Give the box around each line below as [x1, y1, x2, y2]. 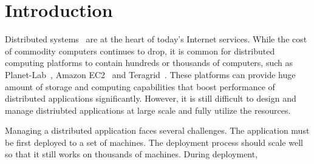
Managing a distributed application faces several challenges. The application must [5, 124, 310, 137]
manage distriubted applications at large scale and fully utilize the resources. [5, 103, 291, 116]
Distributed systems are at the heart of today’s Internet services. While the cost [5, 33, 307, 45]
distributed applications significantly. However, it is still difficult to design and [5, 92, 296, 105]
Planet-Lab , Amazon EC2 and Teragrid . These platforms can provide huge [5, 68, 296, 80]
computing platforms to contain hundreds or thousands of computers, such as [5, 56, 293, 69]
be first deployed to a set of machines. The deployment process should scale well [5, 136, 303, 148]
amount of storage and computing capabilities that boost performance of [5, 80, 275, 93]
